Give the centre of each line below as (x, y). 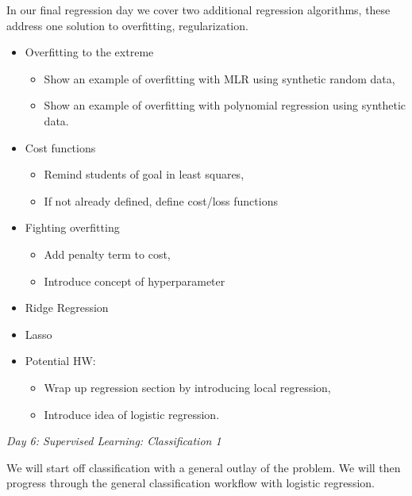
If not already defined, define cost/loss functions (161, 200)
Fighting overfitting (72, 227)
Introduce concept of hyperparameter (135, 281)
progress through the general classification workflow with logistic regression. (191, 483)
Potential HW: (60, 361)
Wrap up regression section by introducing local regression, (187, 387)
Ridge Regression (67, 308)
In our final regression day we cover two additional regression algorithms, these (198, 10)
